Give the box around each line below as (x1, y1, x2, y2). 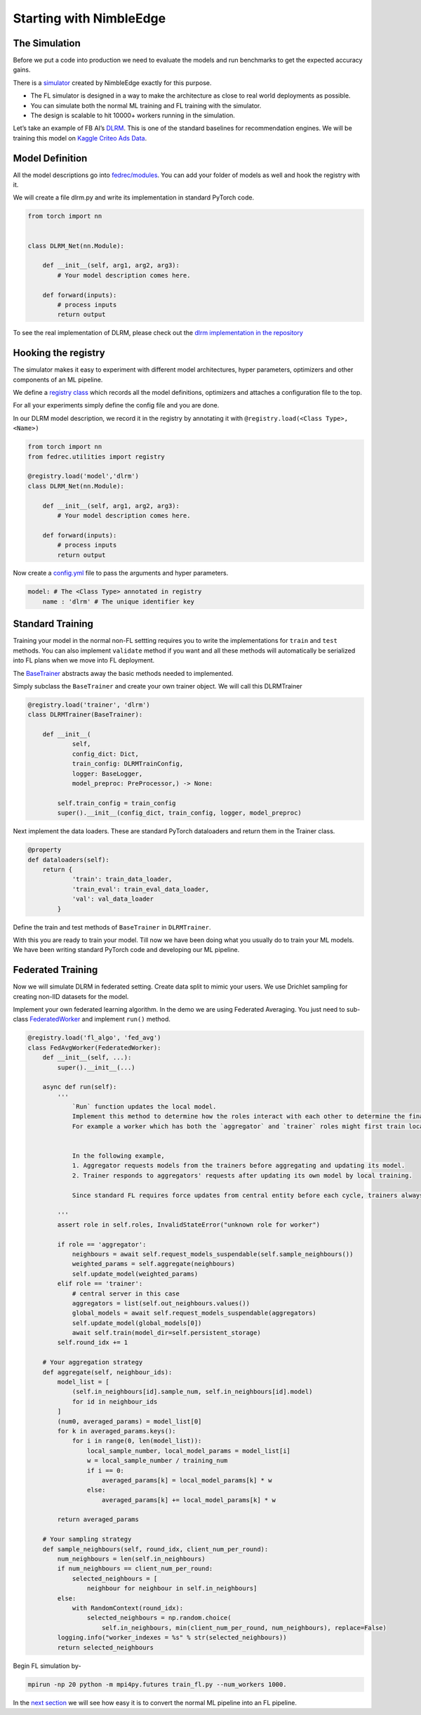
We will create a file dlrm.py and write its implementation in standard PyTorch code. (13, 193, 255, 202)
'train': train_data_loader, (72, 875, 173, 883)
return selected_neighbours (57, 1643, 154, 1651)
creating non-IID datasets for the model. (13, 992, 129, 1000)
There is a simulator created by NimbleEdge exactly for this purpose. (13, 78, 212, 87)
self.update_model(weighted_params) (72, 1270, 199, 1278)
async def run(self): (42, 1083, 117, 1091)
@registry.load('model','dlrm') (27, 472, 140, 481)
